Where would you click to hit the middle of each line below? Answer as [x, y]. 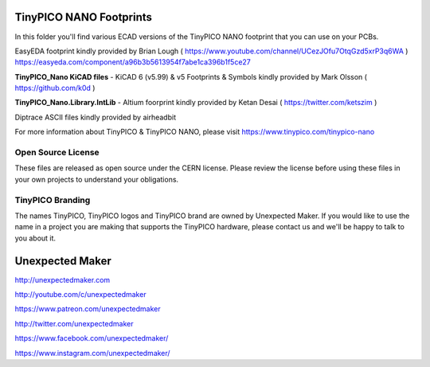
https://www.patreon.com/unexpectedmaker [88, 309]
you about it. [35, 238]
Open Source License [57, 153]
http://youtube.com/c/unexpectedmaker [80, 294]
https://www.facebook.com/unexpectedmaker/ [92, 338]
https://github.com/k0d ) [55, 88]
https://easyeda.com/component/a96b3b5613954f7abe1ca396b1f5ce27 [133, 62]
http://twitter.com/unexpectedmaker [74, 323]
